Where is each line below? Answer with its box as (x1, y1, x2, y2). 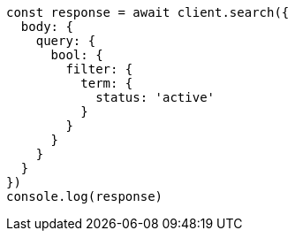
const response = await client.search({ (6, 5, 290, 19)
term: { (80, 76, 133, 90)
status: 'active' (95, 90, 216, 104)
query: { (35, 34, 96, 48)
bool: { (50, 48, 103, 62)
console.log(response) (6, 189, 163, 203)
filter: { (65, 62, 133, 76)
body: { (20, 19, 73, 34)
